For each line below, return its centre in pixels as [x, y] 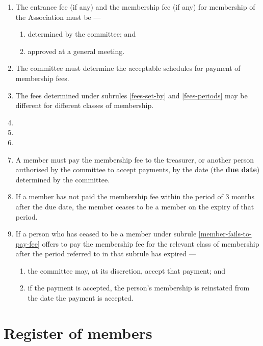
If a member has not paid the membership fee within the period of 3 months [135, 196]
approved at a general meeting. [76, 51]
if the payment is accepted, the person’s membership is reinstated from [139, 288]
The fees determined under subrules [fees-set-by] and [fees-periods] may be [131, 95]
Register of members [78, 332]
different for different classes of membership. [85, 105]
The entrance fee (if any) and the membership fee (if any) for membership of [135, 7]
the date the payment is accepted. [81, 298]
